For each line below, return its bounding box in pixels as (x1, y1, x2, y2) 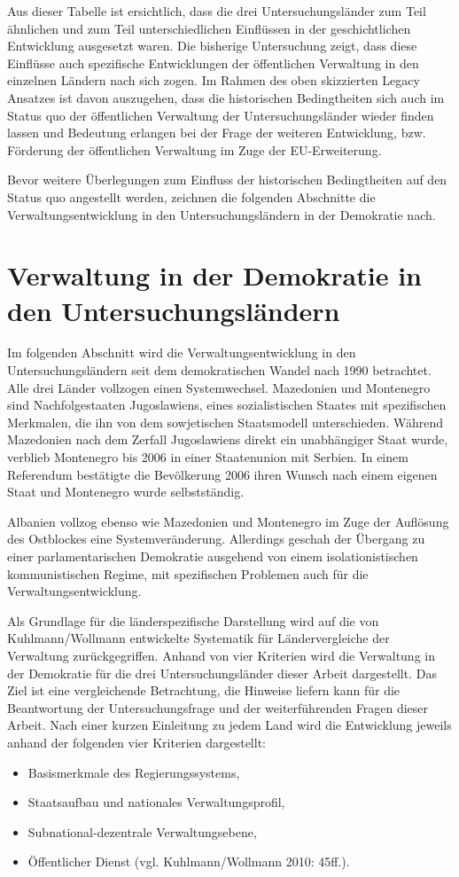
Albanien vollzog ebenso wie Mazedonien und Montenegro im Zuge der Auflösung (7, 512, 449, 530)
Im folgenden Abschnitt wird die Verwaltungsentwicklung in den (7, 343, 356, 362)
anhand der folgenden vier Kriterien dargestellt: (7, 732, 266, 751)
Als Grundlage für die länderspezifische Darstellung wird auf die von (7, 611, 379, 630)
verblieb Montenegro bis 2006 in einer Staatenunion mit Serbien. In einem (7, 448, 408, 466)
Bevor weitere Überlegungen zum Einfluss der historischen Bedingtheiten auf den (7, 170, 447, 189)
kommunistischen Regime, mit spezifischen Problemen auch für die (7, 564, 369, 583)
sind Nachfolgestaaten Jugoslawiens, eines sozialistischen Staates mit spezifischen (7, 395, 447, 414)
